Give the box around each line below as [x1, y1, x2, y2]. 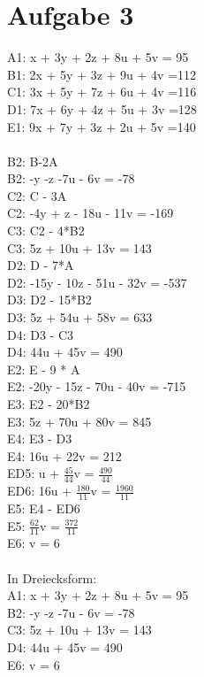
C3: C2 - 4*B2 [7, 221, 85, 240]
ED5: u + [7, 464, 60, 482]
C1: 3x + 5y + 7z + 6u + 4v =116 [7, 82, 197, 101]
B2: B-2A [7, 151, 58, 170]
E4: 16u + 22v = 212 [7, 446, 122, 465]
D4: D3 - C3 [7, 325, 74, 343]
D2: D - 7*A [7, 256, 74, 274]
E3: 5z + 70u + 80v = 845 [7, 412, 152, 430]
